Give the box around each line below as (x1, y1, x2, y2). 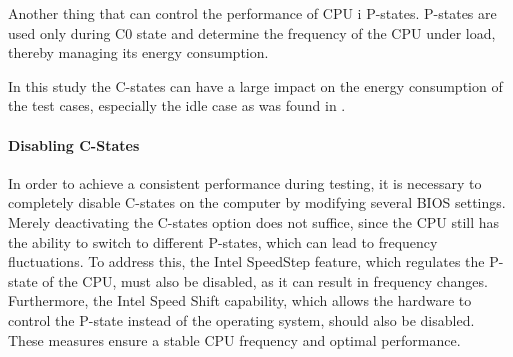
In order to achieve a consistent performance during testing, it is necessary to (8, 172, 482, 193)
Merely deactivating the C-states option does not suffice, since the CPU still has (8, 211, 500, 232)
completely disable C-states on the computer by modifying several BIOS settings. (8, 192, 506, 213)
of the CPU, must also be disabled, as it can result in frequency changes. (42, 270, 488, 291)
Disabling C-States (8, 134, 140, 155)
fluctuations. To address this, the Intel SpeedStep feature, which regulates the (8, 251, 485, 272)
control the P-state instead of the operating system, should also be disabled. (8, 309, 475, 330)
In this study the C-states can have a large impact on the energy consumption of (8, 75, 503, 96)
